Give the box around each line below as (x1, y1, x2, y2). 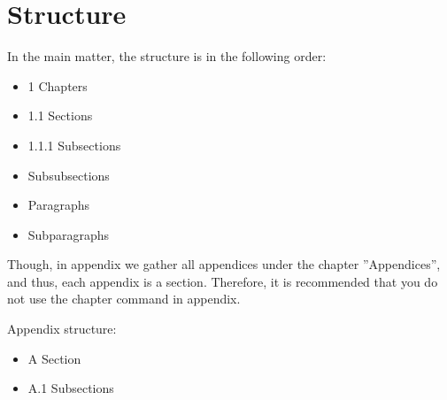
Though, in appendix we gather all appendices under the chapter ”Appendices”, (7, 255, 441, 273)
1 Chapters (27, 76, 88, 95)
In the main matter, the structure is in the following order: (7, 47, 327, 65)
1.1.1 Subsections (27, 135, 121, 154)
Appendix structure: (7, 319, 117, 338)
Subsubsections (27, 165, 110, 184)
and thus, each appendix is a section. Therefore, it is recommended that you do (7, 272, 438, 290)
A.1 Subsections (27, 379, 114, 397)
